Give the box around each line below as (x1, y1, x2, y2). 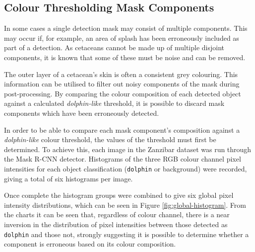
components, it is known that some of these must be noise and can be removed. (4, 52, 246, 62)
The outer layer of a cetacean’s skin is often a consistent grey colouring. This (4, 69, 238, 79)
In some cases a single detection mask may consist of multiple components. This (4, 23, 248, 33)
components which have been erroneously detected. (4, 107, 159, 118)
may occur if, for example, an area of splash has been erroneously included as (4, 32, 239, 43)
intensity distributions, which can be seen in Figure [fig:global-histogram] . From (4, 199, 246, 210)
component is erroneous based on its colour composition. (4, 239, 176, 249)
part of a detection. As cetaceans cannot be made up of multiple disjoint (4, 42, 224, 53)
